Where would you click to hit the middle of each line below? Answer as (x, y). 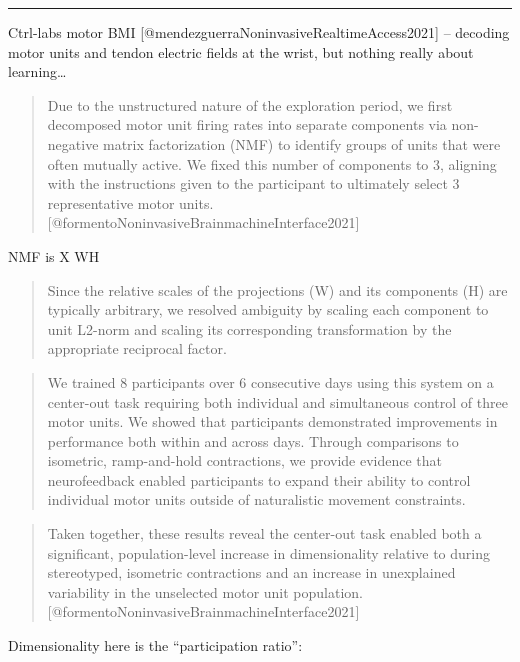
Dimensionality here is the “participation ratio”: (155, 645)
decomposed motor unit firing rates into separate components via (247, 124)
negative (73, 143)
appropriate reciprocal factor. (137, 348)
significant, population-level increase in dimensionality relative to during (268, 552)
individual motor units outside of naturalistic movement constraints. (256, 499)
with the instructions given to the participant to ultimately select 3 (253, 183)
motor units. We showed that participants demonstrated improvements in (272, 421)
